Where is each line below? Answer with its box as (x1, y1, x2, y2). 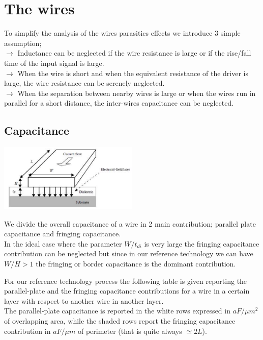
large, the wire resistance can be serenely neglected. (4, 78, 165, 88)
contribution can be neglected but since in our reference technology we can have (4, 248, 253, 259)
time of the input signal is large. (4, 57, 104, 68)
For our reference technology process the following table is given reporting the (4, 275, 247, 286)
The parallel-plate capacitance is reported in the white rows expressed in (4, 305, 230, 316)
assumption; (4, 37, 42, 48)
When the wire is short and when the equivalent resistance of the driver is (17, 67, 249, 78)
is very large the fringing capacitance (144, 238, 259, 249)
